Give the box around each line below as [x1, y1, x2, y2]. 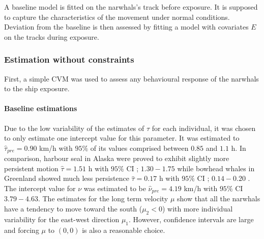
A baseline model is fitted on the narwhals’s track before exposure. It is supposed [4, 2, 258, 12]
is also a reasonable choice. [82, 224, 165, 235]
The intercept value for [4, 183, 76, 193]
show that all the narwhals [177, 193, 260, 204]
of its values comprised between [90, 142, 189, 153]
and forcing [4, 224, 39, 235]
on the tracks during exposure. [4, 31, 99, 42]
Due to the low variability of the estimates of [4, 122, 144, 133]
